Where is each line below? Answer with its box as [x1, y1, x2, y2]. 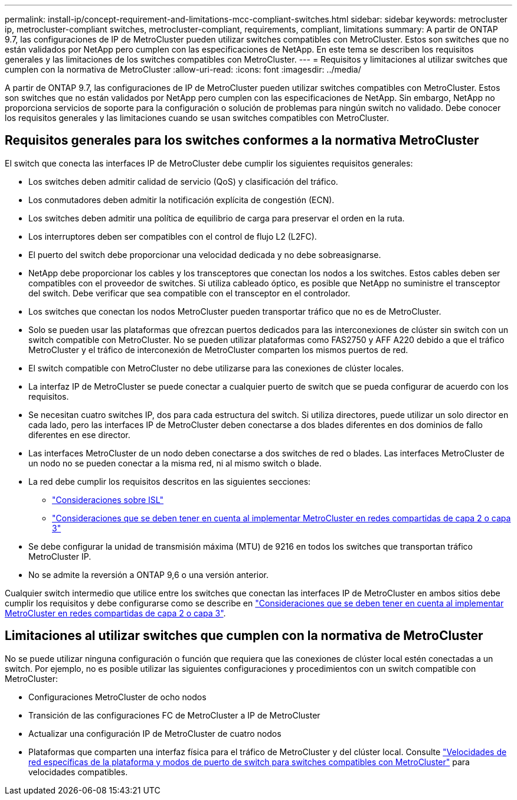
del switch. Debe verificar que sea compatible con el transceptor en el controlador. [28, 288, 351, 298]
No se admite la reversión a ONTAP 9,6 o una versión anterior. [28, 569, 269, 580]
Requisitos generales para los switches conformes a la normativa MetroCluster [5, 133, 479, 148]
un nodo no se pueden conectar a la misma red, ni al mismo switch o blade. [28, 458, 322, 468]
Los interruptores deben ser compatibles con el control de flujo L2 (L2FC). [28, 231, 317, 241]
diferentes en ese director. [28, 429, 130, 440]
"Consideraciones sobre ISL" [52, 494, 164, 505]
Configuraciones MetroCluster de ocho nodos [28, 691, 207, 702]
